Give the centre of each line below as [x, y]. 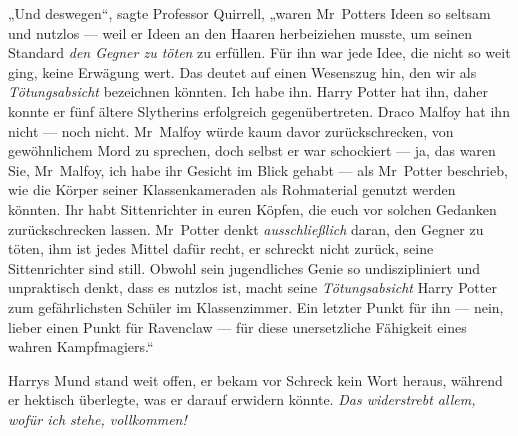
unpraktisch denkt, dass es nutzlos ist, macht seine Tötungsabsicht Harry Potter [252, 287]
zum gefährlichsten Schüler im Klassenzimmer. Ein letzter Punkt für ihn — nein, [256, 306]
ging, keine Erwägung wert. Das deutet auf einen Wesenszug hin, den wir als [242, 71]
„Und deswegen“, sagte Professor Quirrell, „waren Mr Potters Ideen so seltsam [249, 13]
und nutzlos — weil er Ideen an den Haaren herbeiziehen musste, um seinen [240, 32]
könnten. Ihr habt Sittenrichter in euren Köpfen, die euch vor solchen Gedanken [252, 208]
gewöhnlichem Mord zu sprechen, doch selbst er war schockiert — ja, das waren [252, 150]
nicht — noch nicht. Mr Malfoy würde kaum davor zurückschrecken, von [231, 130]
